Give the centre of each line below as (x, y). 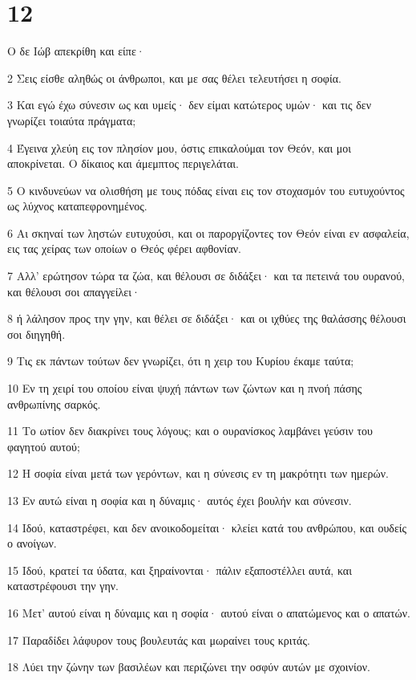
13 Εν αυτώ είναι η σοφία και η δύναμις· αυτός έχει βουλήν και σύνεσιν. (180, 500)
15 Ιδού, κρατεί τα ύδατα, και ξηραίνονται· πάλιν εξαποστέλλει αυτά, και (180, 570)
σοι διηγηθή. (36, 334)
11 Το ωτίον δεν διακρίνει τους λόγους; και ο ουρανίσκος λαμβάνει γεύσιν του (190, 431)
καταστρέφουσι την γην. (63, 586)
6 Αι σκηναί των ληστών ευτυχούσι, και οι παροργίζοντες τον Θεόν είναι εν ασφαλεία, (208, 232)
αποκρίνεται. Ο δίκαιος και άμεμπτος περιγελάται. (123, 163)
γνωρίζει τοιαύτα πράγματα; (72, 120)
